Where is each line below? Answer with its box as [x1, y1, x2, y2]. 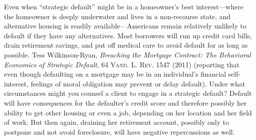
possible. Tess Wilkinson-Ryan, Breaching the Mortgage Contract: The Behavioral [4, 49, 251, 59]
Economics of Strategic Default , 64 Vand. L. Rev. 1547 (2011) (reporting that [4, 59, 240, 69]
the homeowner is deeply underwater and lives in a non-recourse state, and [4, 11, 231, 21]
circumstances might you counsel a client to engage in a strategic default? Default [4, 88, 252, 98]
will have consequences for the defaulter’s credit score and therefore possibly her [4, 97, 247, 108]
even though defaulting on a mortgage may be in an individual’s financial [4, 69, 226, 79]
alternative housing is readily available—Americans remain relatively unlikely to [4, 21, 247, 31]
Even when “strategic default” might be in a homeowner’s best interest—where [4, 1, 244, 11]
